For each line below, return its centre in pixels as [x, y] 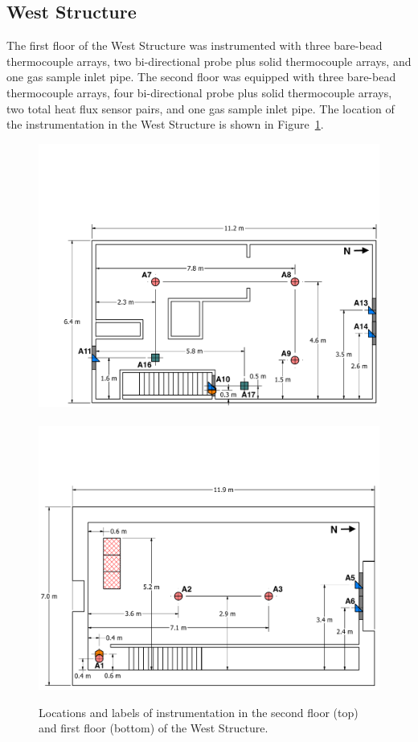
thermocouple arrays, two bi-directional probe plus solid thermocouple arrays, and [209, 61]
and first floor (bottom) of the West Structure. [154, 728]
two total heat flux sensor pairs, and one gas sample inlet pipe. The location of [201, 108]
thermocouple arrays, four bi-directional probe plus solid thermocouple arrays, [199, 92]
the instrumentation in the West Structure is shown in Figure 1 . [165, 124]
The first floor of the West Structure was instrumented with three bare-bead [195, 45]
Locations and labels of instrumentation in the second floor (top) [199, 712]
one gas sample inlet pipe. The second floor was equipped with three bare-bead [201, 77]
